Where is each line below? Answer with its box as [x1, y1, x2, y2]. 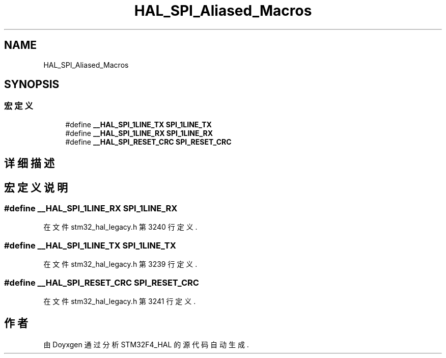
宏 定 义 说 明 [4, 181, 68, 194]
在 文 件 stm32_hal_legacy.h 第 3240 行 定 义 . [43, 223, 198, 232]
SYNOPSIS [4, 78, 60, 91]
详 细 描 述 [4, 157, 54, 170]
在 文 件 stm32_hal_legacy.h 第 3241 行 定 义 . [43, 296, 196, 306]
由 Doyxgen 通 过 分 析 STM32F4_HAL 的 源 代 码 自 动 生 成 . [43, 340, 249, 349]
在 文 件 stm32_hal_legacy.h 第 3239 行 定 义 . [43, 260, 198, 269]
